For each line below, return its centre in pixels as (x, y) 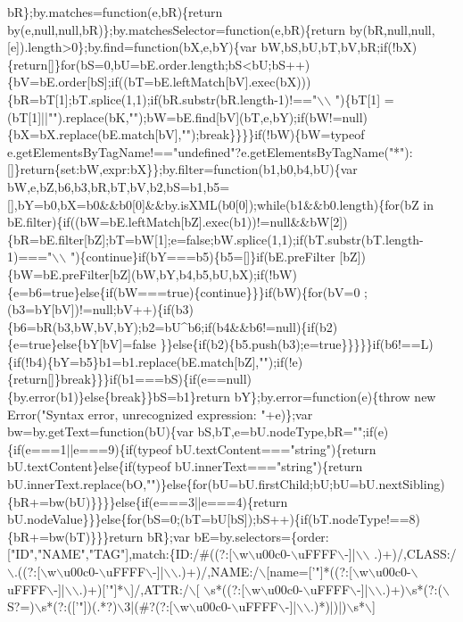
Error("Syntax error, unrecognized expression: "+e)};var (160, 414)
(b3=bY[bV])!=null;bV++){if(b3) (100, 309)
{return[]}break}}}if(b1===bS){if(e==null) (129, 379)
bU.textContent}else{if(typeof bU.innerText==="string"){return (185, 466)
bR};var (169, 536)
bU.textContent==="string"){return (276, 448)
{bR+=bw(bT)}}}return (75, 536)
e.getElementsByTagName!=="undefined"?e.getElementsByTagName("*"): (210, 151)
